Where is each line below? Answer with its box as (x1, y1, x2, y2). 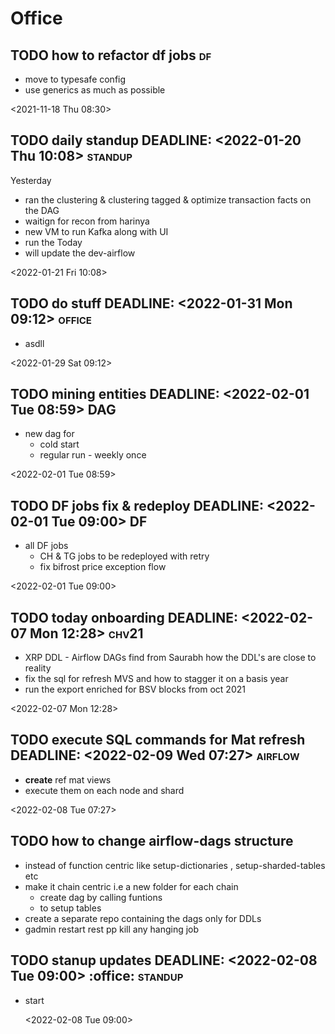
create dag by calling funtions (39, 891, 163, 903)
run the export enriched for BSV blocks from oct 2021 (24, 683, 246, 696)
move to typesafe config (24, 73, 127, 85)
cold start (39, 438, 80, 451)
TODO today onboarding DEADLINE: (10, 609, 238, 626)
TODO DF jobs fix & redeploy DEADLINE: (10, 497, 264, 514)
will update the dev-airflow (24, 247, 136, 259)
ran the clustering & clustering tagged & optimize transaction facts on (24, 193, 312, 206)
